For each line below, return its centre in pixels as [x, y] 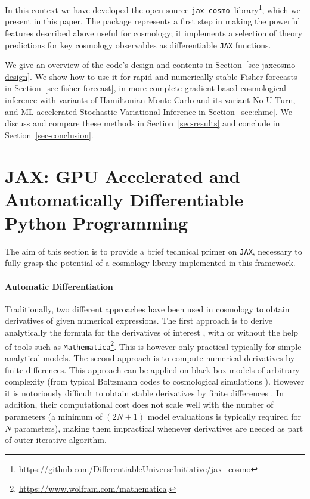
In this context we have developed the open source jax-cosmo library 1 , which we [153, 9]
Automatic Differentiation [59, 286]
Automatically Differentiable [124, 199]
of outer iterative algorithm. [56, 440]
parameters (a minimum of [54, 416]
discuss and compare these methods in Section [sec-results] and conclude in [142, 123]
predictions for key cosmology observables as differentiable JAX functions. [138, 44]
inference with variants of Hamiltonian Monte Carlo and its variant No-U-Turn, [150, 99]
